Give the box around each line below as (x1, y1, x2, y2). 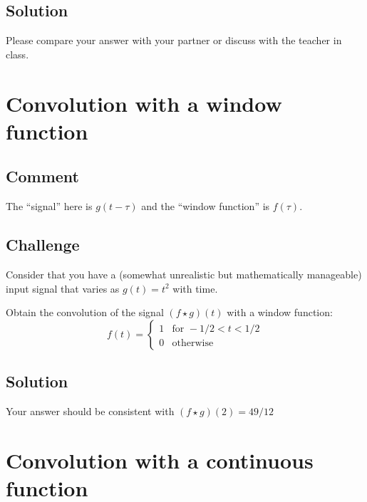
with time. (172, 281, 218, 296)
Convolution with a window (6, 88, 282, 117)
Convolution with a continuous (6, 445, 314, 474)
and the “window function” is (141, 199, 270, 214)
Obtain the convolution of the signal (6, 305, 164, 320)
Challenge (6, 234, 80, 256)
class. (6, 46, 29, 61)
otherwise (172, 338, 214, 348)
